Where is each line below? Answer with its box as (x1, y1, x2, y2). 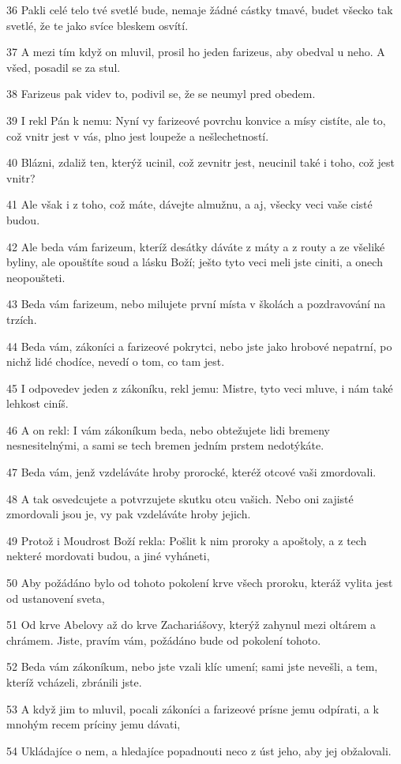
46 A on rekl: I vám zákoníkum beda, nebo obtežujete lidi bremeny (6, 421, 330, 438)
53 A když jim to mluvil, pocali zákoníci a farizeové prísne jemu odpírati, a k (6, 700, 379, 717)
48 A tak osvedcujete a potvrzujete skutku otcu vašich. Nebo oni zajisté (6, 490, 354, 506)
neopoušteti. (6, 269, 66, 285)
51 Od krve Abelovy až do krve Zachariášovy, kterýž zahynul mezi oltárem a (6, 616, 377, 633)
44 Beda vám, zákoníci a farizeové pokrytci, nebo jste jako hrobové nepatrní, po (6, 337, 392, 354)
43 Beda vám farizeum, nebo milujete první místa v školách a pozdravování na (6, 295, 386, 312)
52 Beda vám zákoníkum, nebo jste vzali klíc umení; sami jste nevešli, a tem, (6, 658, 378, 675)
